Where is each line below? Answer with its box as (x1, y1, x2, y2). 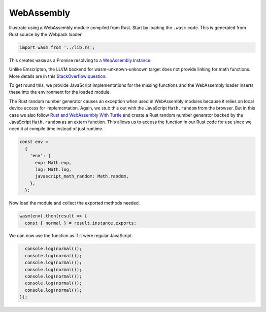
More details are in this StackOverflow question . (9, 73, 107, 79)
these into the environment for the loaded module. (9, 89, 111, 95)
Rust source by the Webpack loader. (9, 31, 83, 37)
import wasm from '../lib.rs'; (19, 44, 96, 50)
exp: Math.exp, (35, 160, 72, 165)
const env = (19, 139, 49, 145)
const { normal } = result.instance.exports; (25, 220, 136, 226)
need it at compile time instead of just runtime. (9, 126, 103, 132)
